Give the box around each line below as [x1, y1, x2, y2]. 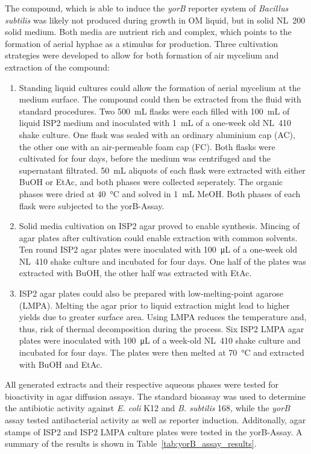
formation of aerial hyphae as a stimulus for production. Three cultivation [5, 37, 278, 49]
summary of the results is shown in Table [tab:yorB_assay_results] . [5, 437, 257, 450]
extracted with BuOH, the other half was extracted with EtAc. [19, 266, 252, 279]
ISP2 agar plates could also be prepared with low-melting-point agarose [19, 287, 283, 300]
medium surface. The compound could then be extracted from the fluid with [19, 93, 301, 106]
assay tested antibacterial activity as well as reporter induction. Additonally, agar [5, 414, 306, 426]
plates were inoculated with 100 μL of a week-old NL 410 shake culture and [19, 334, 301, 347]
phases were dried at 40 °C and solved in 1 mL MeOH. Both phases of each [19, 187, 301, 200]
